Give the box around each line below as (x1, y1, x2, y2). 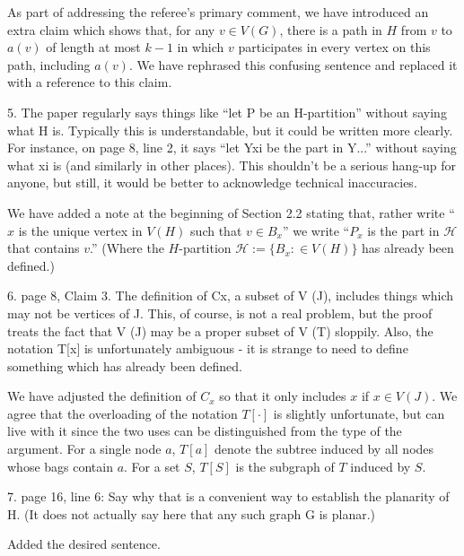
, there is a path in (279, 20, 382, 39)
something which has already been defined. (7, 356, 242, 375)
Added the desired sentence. (7, 534, 161, 553)
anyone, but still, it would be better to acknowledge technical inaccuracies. (7, 173, 417, 192)
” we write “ (282, 221, 350, 239)
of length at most (46, 38, 141, 56)
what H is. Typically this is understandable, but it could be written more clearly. (7, 120, 453, 139)
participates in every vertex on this (238, 38, 431, 56)
